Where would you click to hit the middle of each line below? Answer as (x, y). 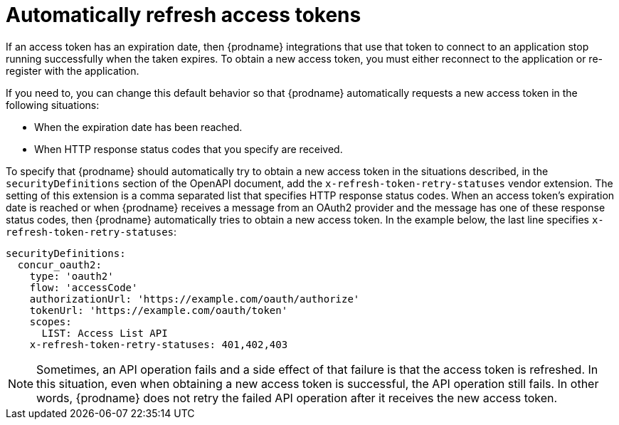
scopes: (51, 321)
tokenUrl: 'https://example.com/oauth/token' (159, 310)
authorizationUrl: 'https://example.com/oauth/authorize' (195, 299)
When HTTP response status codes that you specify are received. (189, 149)
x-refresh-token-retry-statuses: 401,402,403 (159, 344)
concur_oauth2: (59, 264)
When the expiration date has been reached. (138, 127)
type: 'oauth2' (72, 276)
